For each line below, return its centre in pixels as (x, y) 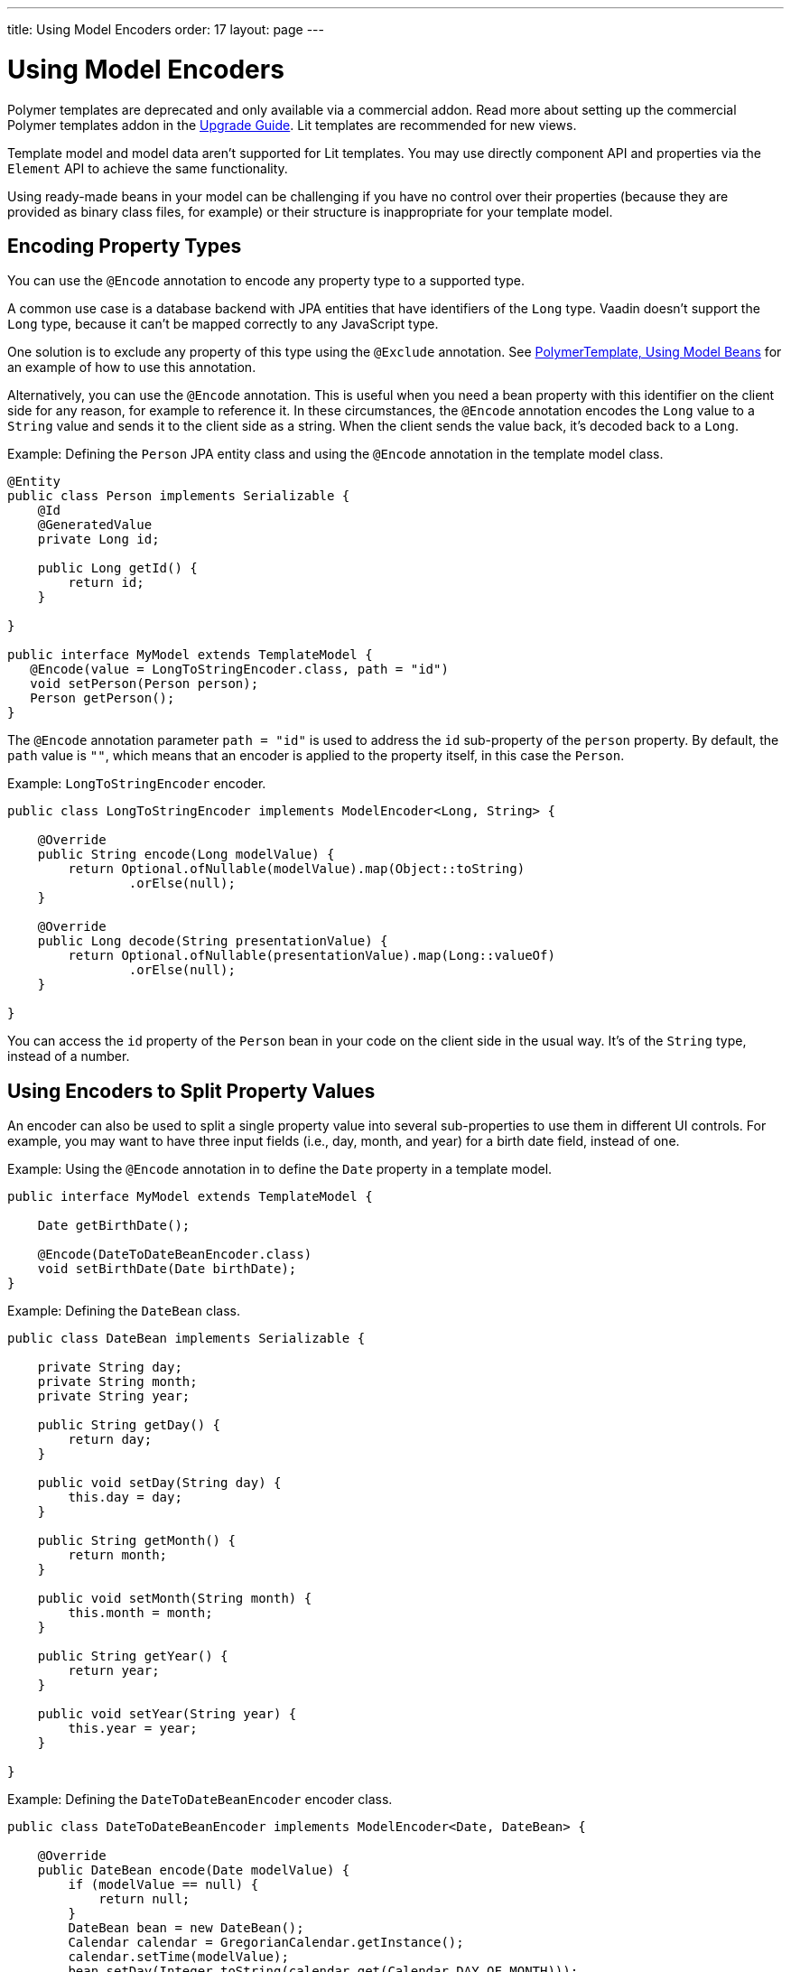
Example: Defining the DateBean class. (124, 1311)
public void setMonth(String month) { (175, 1599)
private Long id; (98, 540)
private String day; (110, 1367)
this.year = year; (133, 1729)
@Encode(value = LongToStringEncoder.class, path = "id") (239, 670)
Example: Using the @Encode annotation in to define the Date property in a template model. (280, 1169)
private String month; (117, 1382)
